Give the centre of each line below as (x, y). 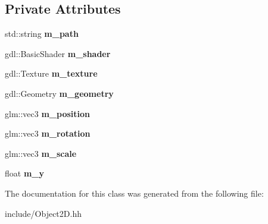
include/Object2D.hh (43, 213)
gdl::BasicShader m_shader (58, 53)
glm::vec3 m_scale (41, 153)
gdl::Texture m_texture (51, 73)
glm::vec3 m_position (48, 113)
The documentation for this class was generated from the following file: (134, 193)
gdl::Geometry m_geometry (59, 93)
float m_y (24, 173)
